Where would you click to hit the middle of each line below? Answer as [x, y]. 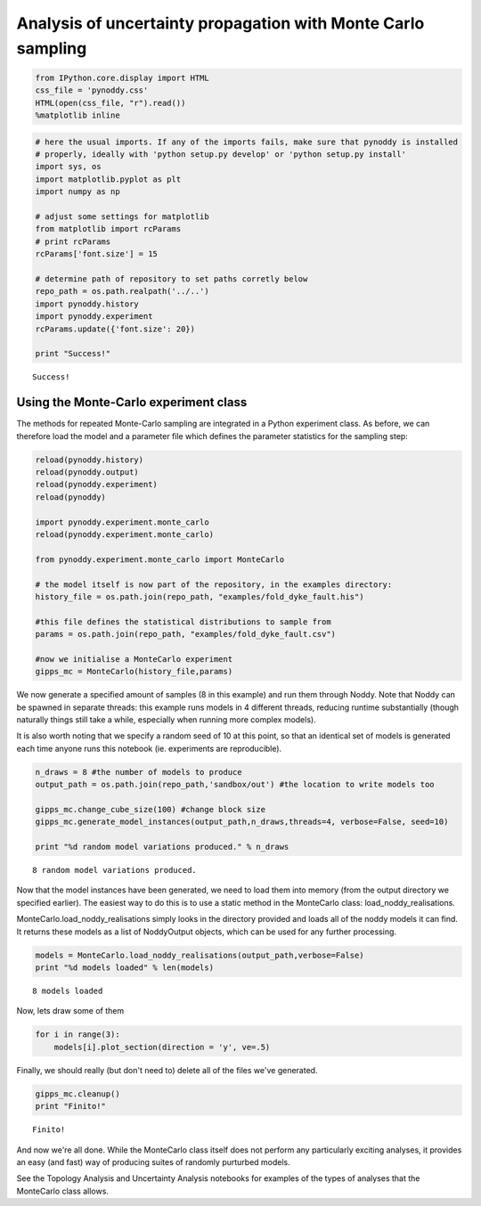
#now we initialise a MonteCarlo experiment [134, 659]
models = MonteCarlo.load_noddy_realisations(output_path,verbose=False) [200, 955]
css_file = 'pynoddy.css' [92, 90]
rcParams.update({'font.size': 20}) [115, 329]
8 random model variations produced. [115, 870]
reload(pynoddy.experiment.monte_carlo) [124, 534]
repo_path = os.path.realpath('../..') [122, 291]
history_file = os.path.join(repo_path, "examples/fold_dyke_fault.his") [200, 596]
